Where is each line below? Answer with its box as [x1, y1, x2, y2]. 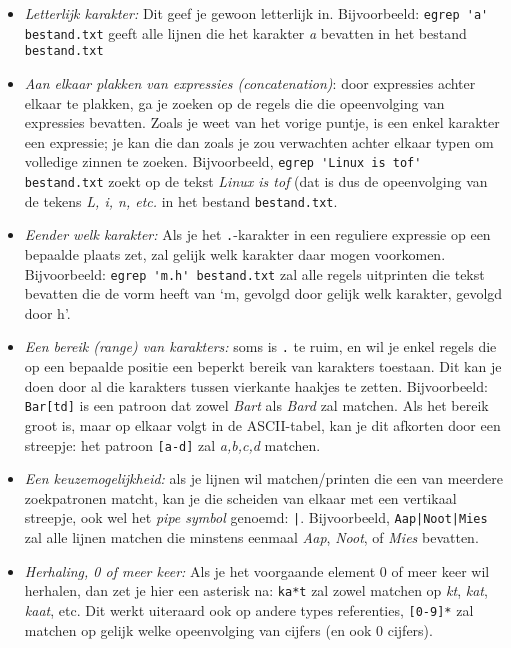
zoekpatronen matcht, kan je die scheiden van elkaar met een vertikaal [24, 487, 457, 508]
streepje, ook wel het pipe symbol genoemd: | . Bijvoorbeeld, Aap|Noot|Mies [24, 507, 488, 528]
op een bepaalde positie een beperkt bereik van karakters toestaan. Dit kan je [24, 356, 502, 377]
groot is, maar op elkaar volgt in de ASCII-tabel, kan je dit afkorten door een [24, 414, 501, 435]
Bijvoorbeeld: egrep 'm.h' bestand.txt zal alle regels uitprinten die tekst [24, 263, 485, 284]
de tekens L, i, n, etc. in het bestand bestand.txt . [24, 190, 338, 211]
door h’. [24, 302, 71, 323]
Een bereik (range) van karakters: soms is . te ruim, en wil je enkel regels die [24, 336, 497, 357]
